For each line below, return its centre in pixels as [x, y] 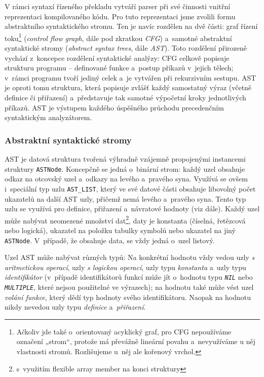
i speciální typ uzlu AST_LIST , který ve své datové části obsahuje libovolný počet [130, 188]
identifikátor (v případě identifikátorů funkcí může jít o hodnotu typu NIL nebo [129, 277]
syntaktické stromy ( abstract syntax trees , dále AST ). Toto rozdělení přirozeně [126, 48]
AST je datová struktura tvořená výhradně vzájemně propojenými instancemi [125, 159]
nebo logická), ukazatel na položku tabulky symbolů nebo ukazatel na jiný [120, 230]
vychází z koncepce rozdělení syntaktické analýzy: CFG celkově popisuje [117, 58]
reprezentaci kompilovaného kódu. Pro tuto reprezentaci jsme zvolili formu [120, 16]
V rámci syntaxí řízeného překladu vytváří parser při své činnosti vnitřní [118, 6]
